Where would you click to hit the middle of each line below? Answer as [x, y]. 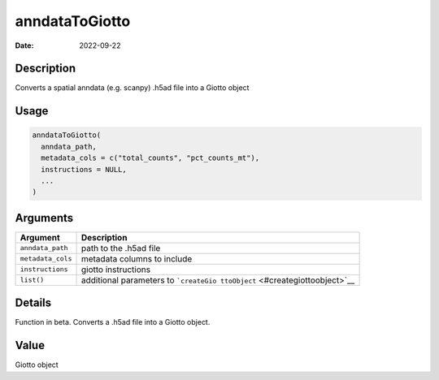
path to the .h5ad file [121, 248]
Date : [24, 45]
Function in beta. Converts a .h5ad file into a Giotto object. [113, 322]
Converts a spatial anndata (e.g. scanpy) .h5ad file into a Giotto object [132, 88]
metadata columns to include [137, 258]
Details [33, 303]
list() [32, 280]
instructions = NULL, [84, 169]
